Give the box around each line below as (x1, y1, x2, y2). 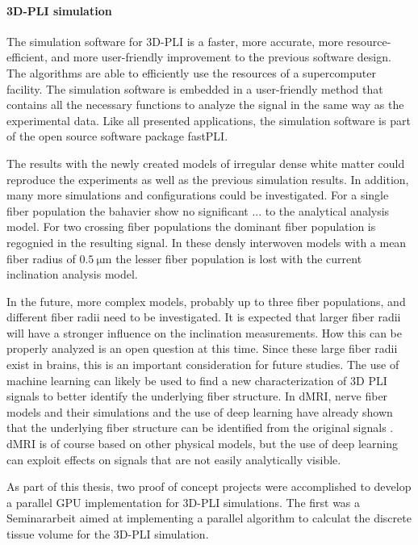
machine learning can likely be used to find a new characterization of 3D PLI (6, 371, 387, 388)
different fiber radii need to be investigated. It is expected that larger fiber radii (6, 308, 401, 325)
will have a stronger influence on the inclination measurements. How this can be (6, 324, 403, 341)
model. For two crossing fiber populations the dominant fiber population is (6, 218, 376, 235)
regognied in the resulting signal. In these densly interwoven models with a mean (6, 233, 407, 250)
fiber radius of (6, 249, 76, 266)
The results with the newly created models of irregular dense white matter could (6, 154, 405, 171)
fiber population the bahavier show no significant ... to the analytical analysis (6, 202, 390, 219)
